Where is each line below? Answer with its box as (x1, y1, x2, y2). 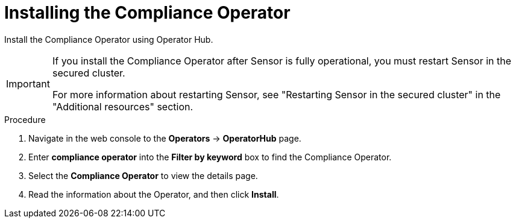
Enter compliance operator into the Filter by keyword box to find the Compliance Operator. (28, 151, 392, 162)
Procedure (4, 114, 46, 125)
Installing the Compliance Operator (4, 2, 291, 23)
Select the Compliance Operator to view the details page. (28, 170, 258, 181)
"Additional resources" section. (52, 100, 193, 113)
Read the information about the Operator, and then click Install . (28, 189, 279, 199)
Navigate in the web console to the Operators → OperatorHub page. (28, 133, 301, 143)
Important (6, 77, 50, 90)
